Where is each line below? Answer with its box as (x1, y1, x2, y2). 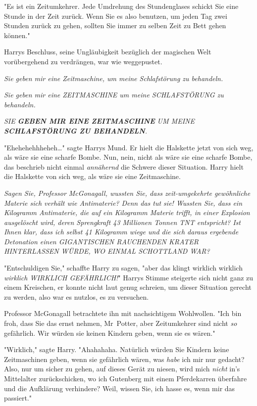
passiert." (4, 393, 32, 403)
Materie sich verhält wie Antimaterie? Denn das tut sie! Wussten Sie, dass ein (4, 197, 243, 208)
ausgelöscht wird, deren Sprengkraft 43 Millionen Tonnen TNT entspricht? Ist (4, 217, 241, 227)
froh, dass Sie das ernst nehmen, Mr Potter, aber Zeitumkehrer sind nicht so (4, 318, 237, 328)
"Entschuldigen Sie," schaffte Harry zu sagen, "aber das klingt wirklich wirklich (4, 263, 243, 273)
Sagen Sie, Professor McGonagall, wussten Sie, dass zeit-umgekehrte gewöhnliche (4, 187, 251, 198)
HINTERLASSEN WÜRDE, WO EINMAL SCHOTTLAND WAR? (4, 246, 210, 256)
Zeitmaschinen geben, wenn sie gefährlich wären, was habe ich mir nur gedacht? (4, 354, 245, 364)
